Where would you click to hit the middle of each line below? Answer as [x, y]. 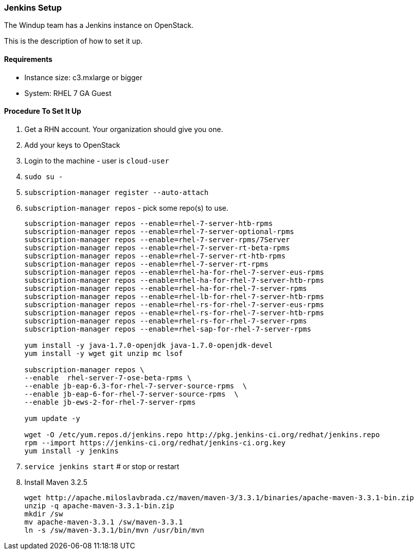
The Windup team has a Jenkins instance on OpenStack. [99, 25]
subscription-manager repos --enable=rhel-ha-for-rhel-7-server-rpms [166, 288]
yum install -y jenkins [72, 451]
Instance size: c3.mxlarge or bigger [84, 77]
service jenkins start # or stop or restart [102, 466]
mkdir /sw [44, 514]
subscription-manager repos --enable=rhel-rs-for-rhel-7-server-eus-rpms [174, 304]
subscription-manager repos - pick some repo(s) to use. [126, 208]
